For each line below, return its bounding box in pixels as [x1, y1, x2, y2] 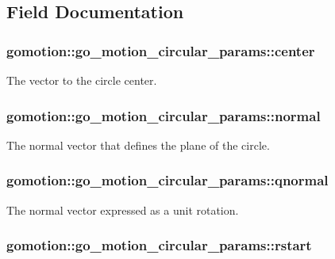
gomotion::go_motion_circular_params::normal [6, 105, 321, 125]
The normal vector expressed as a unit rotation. [6, 201, 239, 218]
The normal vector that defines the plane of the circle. [6, 136, 270, 153]
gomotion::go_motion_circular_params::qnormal [6, 170, 329, 190]
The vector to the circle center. [6, 72, 157, 88]
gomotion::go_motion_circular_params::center [6, 40, 315, 60]
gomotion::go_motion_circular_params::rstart [6, 235, 312, 255]
